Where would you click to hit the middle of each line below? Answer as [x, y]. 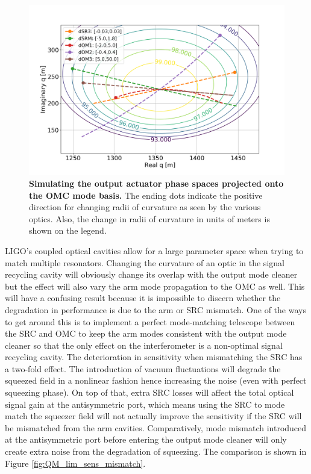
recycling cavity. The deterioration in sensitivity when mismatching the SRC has [154, 357]
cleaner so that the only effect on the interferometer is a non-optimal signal [144, 345]
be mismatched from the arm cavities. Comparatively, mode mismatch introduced [156, 427]
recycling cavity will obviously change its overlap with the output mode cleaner [151, 274]
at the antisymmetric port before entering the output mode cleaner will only [146, 439]
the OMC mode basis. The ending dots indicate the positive [146, 195]
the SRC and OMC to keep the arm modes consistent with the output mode [146, 333]
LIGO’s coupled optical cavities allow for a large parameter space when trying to [154, 250]
